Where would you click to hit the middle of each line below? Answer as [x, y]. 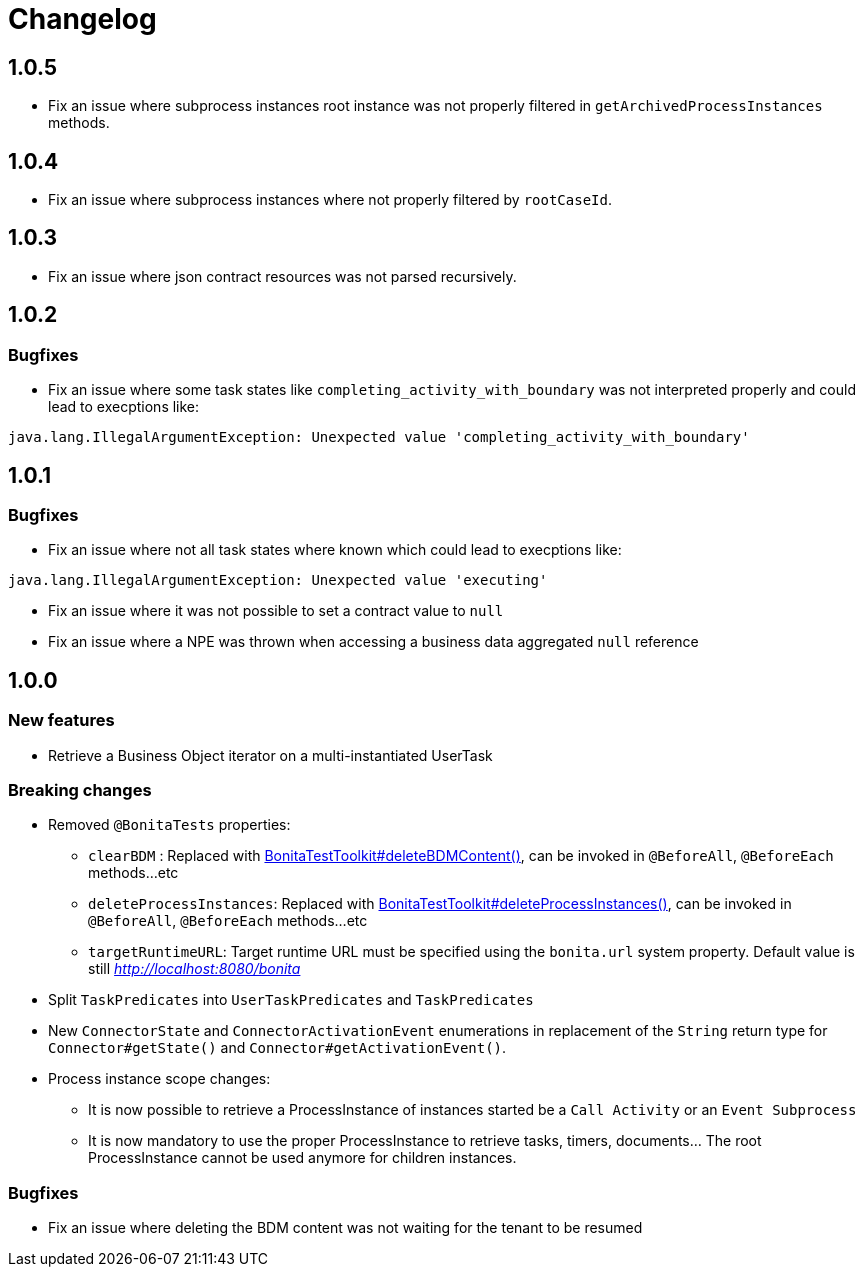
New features [61, 720]
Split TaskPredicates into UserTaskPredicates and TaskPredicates [291, 1000]
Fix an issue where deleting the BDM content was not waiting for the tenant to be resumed [345, 1228]
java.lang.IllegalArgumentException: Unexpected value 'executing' [278, 580]
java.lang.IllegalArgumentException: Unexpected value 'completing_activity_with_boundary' [379, 437]
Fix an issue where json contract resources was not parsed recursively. [282, 276]
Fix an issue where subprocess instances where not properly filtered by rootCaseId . [330, 200]
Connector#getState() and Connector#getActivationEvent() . [277, 1048]
